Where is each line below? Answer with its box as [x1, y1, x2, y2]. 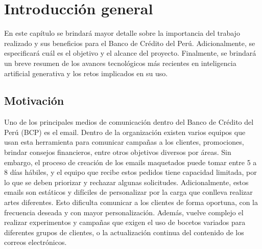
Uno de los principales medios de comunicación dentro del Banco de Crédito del [4, 117, 254, 127]
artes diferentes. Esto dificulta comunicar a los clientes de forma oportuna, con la [4, 197, 258, 208]
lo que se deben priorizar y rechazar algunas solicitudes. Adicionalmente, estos [4, 176, 249, 187]
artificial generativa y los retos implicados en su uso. [4, 67, 168, 78]
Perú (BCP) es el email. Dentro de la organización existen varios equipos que [4, 126, 246, 137]
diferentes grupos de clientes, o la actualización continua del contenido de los [4, 227, 244, 237]
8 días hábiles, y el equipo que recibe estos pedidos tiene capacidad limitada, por [4, 167, 257, 177]
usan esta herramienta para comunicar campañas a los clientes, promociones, [4, 137, 244, 147]
